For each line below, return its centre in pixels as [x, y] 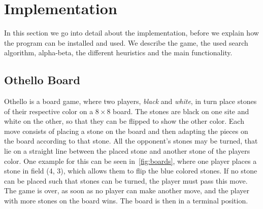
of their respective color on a [49, 111]
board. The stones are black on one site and [181, 111]
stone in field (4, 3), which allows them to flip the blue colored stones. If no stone [131, 171]
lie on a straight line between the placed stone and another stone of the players [127, 151]
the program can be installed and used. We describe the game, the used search [126, 42]
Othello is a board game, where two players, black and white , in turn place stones [130, 101]
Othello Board [42, 80]
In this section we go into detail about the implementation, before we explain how [131, 33]
